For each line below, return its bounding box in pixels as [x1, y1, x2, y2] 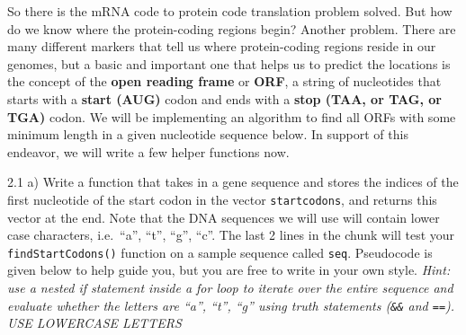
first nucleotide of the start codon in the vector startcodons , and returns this [7, 190, 437, 208]
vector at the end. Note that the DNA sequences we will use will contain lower [7, 207, 440, 226]
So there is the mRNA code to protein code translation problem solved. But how [7, 2, 453, 20]
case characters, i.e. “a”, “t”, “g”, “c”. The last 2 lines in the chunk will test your [7, 225, 455, 244]
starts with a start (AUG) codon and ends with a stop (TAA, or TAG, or [7, 89, 442, 108]
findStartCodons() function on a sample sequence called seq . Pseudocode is [7, 242, 433, 261]
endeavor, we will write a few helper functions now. [7, 142, 290, 161]
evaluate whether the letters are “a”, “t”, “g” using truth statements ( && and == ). [7, 295, 455, 314]
